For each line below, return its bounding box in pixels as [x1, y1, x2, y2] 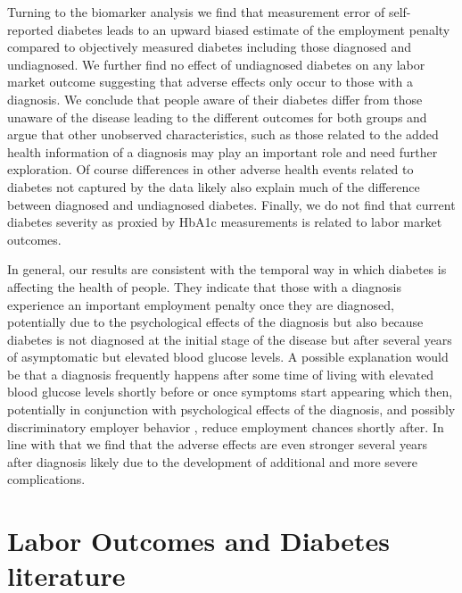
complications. [7, 470, 86, 489]
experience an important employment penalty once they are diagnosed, [7, 295, 394, 313]
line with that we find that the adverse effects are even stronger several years [7, 435, 428, 454]
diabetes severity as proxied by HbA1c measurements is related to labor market [7, 213, 442, 231]
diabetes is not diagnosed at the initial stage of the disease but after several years [7, 330, 452, 348]
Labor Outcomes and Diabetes [7, 522, 390, 559]
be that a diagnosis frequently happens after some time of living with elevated [7, 364, 433, 383]
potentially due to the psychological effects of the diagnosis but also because [7, 313, 424, 331]
